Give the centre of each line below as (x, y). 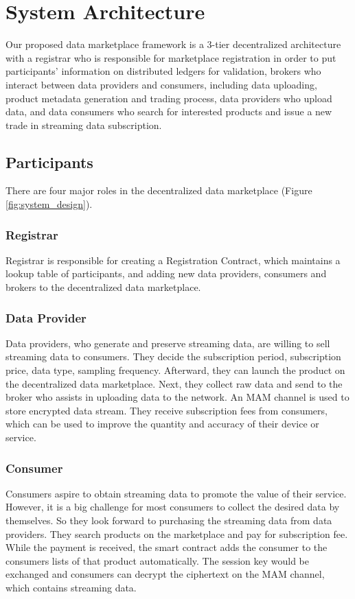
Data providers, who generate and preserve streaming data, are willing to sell (168, 343)
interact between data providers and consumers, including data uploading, (161, 84)
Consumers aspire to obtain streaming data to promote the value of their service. (176, 493)
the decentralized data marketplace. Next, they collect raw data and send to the (174, 383)
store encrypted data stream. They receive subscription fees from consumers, (167, 410)
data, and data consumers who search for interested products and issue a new (169, 111)
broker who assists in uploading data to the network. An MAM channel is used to (177, 397)
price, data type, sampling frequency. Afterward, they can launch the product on (175, 370)
